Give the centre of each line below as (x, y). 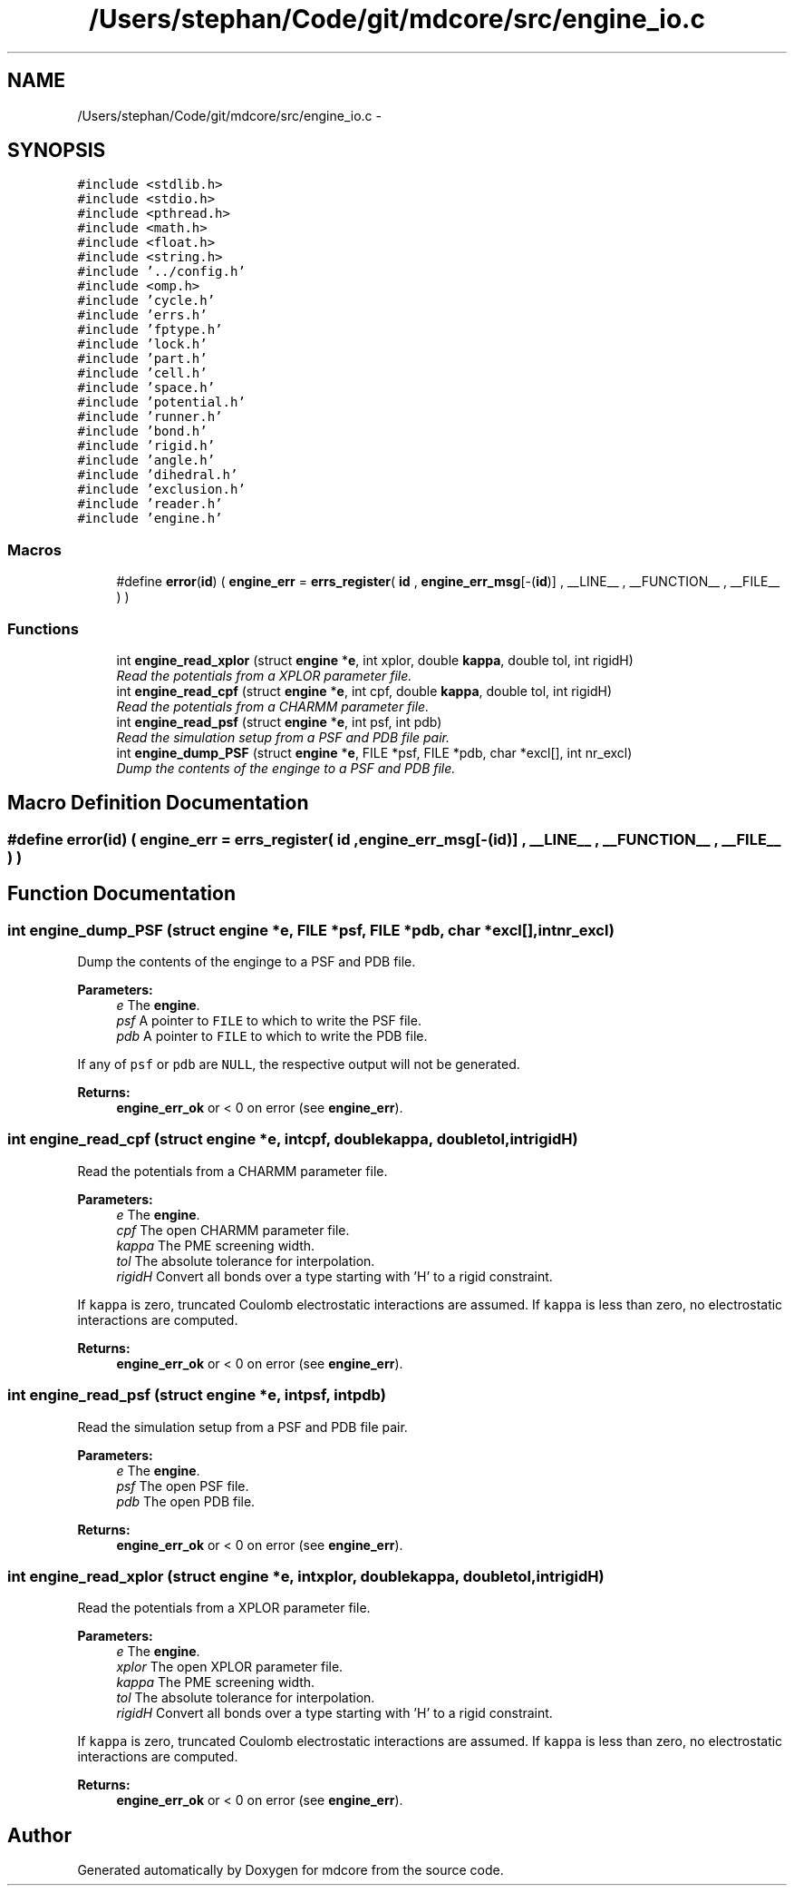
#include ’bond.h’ (142, 432)
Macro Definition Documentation (158, 803)
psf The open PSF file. (183, 1486)
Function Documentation (121, 894)
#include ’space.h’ (146, 388)
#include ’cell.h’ (142, 373)
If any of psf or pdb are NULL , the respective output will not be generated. (299, 1064)
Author (39, 1835)
